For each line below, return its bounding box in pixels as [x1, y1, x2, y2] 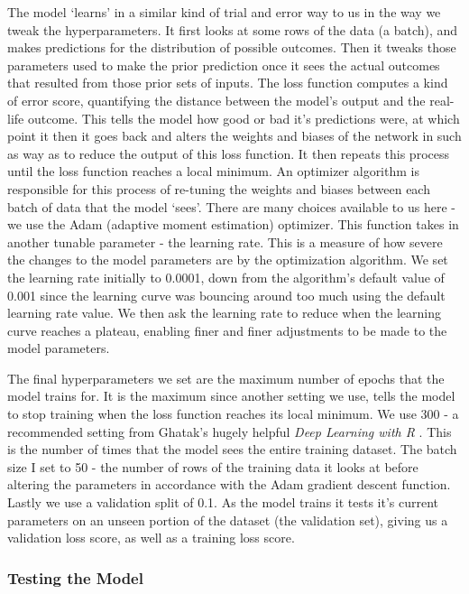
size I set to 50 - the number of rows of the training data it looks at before [7, 457, 418, 476]
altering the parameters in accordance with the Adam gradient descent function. [7, 475, 451, 494]
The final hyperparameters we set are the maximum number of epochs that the [7, 368, 445, 387]
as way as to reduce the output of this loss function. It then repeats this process [7, 144, 449, 162]
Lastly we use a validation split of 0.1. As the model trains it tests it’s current [7, 493, 439, 512]
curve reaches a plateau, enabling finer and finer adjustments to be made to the [7, 320, 447, 339]
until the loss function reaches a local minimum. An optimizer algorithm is [7, 162, 419, 181]
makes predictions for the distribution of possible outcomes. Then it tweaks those [7, 38, 456, 57]
